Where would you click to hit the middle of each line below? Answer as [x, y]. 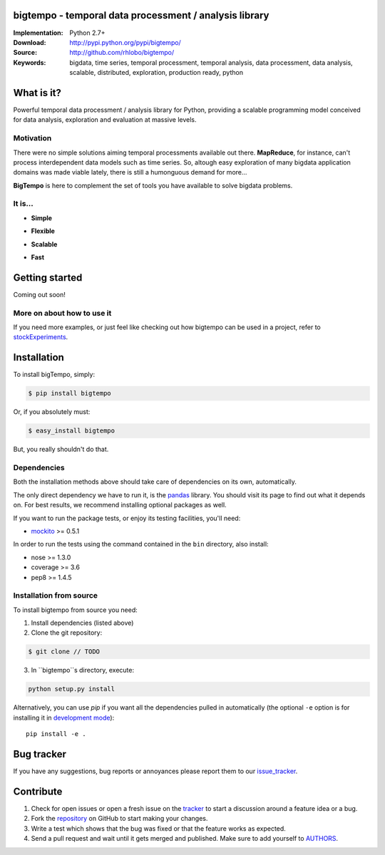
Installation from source [56, 596]
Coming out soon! [39, 294]
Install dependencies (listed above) [82, 623]
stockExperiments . [41, 337]
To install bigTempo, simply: [54, 375]
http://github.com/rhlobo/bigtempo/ [122, 53]
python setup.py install [72, 689]
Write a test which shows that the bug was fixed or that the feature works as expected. [159, 828]
